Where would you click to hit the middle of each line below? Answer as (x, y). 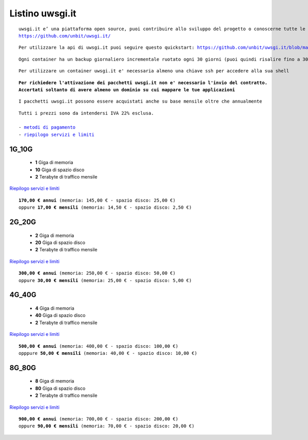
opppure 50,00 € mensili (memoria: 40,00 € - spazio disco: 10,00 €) (108, 353)
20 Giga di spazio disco (60, 243)
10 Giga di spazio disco (60, 170)
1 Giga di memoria (54, 163)
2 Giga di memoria (55, 235)
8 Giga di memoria (55, 381)
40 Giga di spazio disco (60, 315)
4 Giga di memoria (55, 308)
